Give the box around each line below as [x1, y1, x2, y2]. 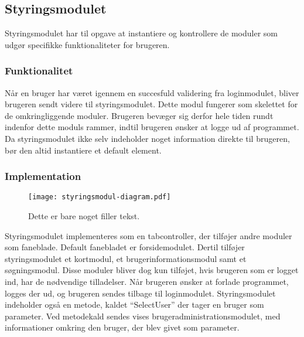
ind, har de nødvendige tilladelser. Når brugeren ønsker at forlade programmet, [5, 275, 289, 288]
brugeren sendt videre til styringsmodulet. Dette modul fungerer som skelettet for [5, 98, 298, 110]
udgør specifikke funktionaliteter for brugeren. [5, 38, 170, 50]
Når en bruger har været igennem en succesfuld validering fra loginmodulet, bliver [5, 86, 299, 98]
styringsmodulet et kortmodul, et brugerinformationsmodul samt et [5, 252, 247, 264]
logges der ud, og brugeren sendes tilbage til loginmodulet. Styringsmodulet [5, 287, 276, 299]
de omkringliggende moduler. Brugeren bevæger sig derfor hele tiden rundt [5, 109, 274, 121]
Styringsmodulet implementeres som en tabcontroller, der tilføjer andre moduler [5, 229, 292, 241]
